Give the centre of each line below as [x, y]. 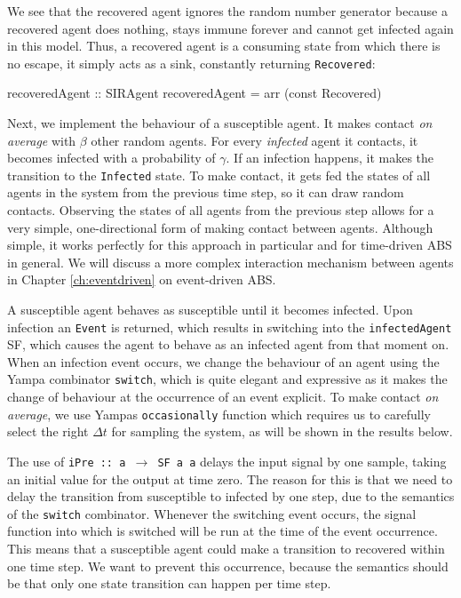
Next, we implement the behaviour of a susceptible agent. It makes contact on [220, 123]
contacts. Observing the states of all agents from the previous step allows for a [221, 210]
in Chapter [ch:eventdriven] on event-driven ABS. [142, 279]
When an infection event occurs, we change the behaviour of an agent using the [223, 361]
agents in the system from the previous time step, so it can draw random [206, 192]
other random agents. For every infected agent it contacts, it [254, 140]
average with [42, 140]
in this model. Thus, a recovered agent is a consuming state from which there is [224, 46]
